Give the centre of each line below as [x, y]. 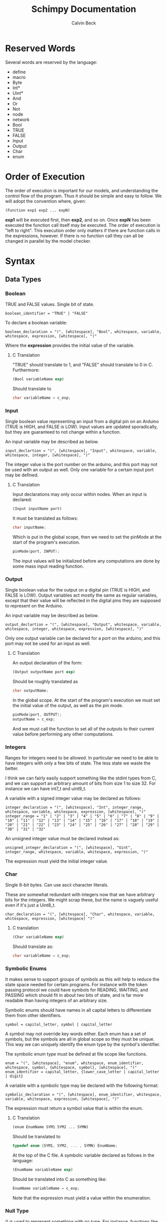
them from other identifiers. [33, 1016]
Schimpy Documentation [84, 9]
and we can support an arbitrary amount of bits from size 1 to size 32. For [81, 783]
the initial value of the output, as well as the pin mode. [68, 706]
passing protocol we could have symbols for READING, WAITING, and [77, 990]
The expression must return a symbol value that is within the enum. [74, 1108]
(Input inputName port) [37, 509]
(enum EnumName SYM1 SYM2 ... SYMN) [50, 1127]
